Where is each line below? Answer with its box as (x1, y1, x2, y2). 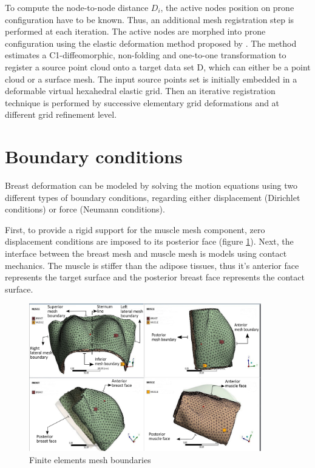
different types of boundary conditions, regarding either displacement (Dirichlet (5, 191, 300, 203)
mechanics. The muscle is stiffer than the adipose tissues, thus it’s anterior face (5, 259, 299, 271)
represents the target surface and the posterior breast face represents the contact (5, 271, 305, 283)
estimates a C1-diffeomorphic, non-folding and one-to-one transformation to (5, 49, 286, 61)
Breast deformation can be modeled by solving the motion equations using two (5, 179, 298, 192)
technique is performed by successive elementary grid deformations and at (5, 96, 280, 109)
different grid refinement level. (5, 108, 117, 121)
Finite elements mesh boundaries (29, 453, 151, 466)
